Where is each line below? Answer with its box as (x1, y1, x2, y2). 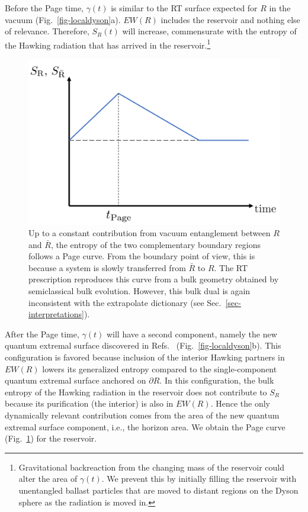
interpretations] (28, 308, 84, 320)
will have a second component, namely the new (106, 327, 277, 340)
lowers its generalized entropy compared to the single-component (42, 362, 277, 375)
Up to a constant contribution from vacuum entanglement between (28, 227, 271, 239)
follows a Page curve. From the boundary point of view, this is (28, 250, 255, 262)
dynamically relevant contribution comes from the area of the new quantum (5, 409, 280, 421)
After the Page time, (5, 327, 79, 340)
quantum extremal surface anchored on (5, 374, 146, 387)
